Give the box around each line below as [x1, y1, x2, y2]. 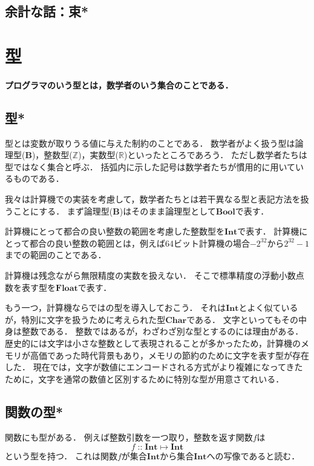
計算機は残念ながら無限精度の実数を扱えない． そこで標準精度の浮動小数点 [5, 269, 304, 282]
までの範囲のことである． [5, 248, 106, 261]
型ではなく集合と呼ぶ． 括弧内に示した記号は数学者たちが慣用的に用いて [5, 160, 295, 173]
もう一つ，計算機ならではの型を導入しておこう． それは [5, 301, 226, 314]
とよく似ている [238, 301, 298, 314]
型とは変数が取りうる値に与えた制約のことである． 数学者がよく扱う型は [5, 136, 295, 149]
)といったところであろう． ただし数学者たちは [124, 148, 307, 161]
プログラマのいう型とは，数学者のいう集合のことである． [5, 78, 234, 91]
